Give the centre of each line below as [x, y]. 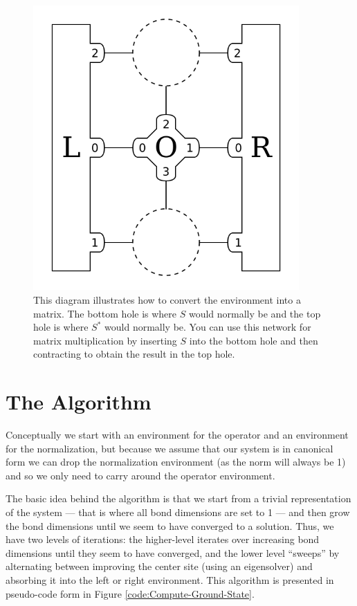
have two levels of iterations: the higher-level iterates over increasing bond [163, 539]
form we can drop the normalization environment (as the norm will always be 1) [176, 462]
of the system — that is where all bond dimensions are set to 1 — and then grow [178, 512]
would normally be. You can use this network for [208, 327]
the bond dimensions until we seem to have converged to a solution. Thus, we [170, 525]
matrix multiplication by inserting [105, 340]
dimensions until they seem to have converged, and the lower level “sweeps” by [173, 552]
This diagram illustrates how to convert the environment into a [167, 300]
